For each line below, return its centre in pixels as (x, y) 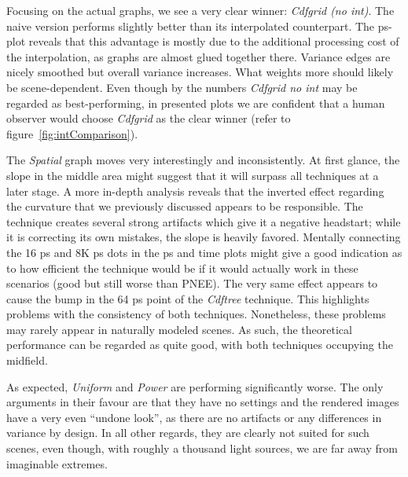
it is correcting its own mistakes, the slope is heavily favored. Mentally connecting (204, 237)
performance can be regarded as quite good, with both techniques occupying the (200, 345)
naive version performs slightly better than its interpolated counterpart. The (191, 26)
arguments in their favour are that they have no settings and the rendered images (203, 402)
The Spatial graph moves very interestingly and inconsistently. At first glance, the (203, 160)
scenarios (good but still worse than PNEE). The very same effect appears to (192, 283)
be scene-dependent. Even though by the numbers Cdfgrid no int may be (182, 87)
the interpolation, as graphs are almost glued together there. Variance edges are (198, 56)
